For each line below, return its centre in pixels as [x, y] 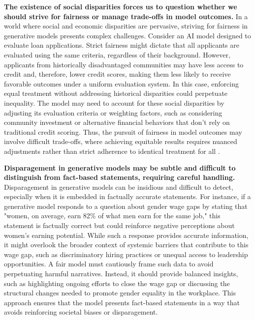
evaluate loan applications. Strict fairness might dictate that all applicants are [122, 45]
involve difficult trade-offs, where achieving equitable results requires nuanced [121, 141]
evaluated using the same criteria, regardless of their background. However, [117, 54]
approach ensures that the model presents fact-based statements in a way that [122, 302]
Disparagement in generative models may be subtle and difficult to [120, 167]
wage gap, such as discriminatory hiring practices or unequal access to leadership [126, 254]
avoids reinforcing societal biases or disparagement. [81, 312]
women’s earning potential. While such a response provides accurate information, [126, 235]
